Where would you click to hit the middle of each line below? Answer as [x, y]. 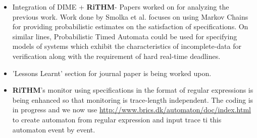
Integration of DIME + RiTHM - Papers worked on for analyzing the [121, 7]
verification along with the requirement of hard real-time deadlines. [116, 56]
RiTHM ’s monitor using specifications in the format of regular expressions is [133, 90]
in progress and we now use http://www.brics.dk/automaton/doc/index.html [132, 110]
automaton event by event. [54, 129]
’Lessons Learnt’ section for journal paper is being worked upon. [112, 73]
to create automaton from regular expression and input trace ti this [117, 119]
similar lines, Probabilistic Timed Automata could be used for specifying [125, 36]
